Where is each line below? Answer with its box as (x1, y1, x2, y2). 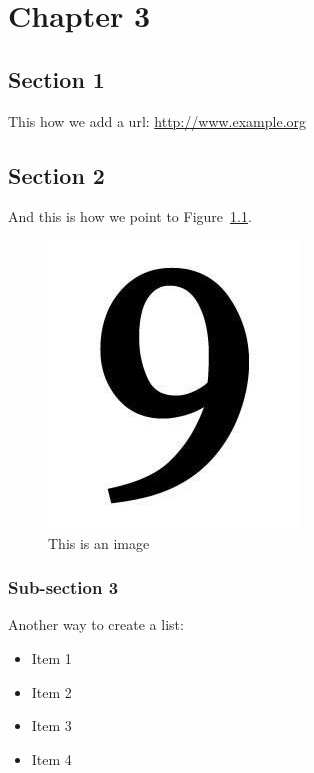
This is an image (48, 532, 150, 553)
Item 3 (31, 715, 72, 736)
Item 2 (31, 681, 72, 702)
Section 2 (8, 159, 105, 190)
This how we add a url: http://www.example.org (8, 110, 307, 131)
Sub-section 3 (8, 575, 119, 600)
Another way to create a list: (8, 614, 184, 635)
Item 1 (31, 647, 72, 668)
